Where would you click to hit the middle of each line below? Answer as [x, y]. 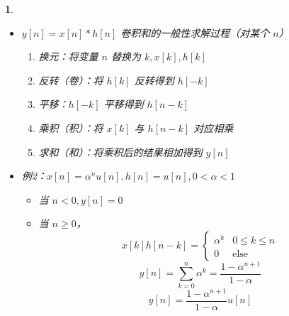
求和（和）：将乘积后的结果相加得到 [120, 152]
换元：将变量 [68, 56]
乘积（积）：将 [71, 127]
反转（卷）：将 [71, 80]
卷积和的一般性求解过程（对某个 [195, 32]
